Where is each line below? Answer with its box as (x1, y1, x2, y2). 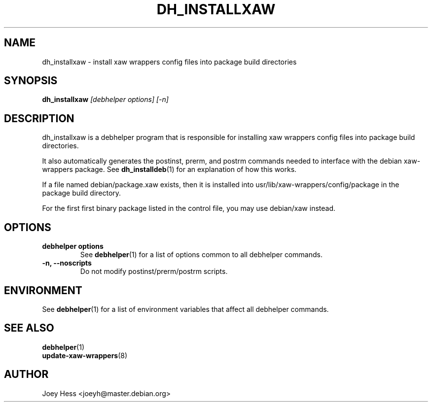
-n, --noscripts (42, 259, 92, 268)
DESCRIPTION (4, 112, 74, 125)
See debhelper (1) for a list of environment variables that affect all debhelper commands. (42, 304, 329, 313)
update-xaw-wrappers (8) (42, 351, 128, 360)
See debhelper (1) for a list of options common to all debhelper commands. (80, 250, 323, 259)
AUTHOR (4, 368, 49, 381)
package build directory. (42, 189, 121, 198)
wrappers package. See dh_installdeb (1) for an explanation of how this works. (42, 165, 297, 174)
